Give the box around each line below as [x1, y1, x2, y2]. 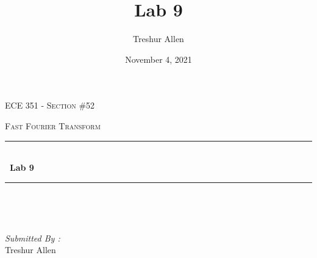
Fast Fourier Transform [5, 119, 101, 132]
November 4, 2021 [125, 52, 192, 65]
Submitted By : [5, 231, 60, 244]
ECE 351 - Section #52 [5, 99, 95, 112]
